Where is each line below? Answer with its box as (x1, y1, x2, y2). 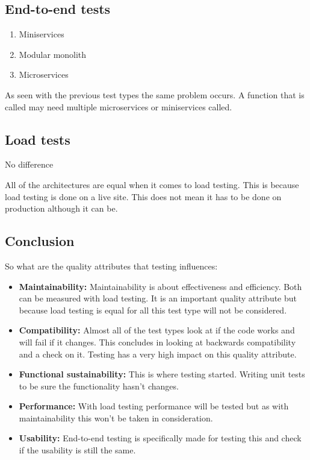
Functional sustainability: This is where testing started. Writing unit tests (19, 368, 305, 380)
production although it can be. (5, 202, 118, 215)
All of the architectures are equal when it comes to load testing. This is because (5, 178, 299, 191)
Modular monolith (19, 48, 87, 60)
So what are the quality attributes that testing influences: (5, 259, 218, 272)
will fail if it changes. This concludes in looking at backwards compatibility (19, 335, 296, 348)
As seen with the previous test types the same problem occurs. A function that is (5, 88, 305, 101)
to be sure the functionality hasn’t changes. (19, 379, 179, 392)
